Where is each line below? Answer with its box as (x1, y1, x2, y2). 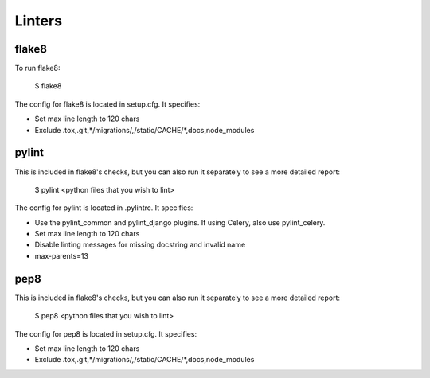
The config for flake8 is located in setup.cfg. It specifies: (14, 99, 201, 109)
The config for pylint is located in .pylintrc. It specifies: (14, 203, 193, 212)
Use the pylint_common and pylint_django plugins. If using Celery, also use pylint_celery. (34, 217, 326, 227)
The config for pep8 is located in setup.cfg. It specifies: (14, 329, 197, 338)
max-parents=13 (34, 251, 89, 260)
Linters (14, 12, 63, 29)
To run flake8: (14, 64, 61, 73)
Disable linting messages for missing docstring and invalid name (34, 240, 246, 250)
